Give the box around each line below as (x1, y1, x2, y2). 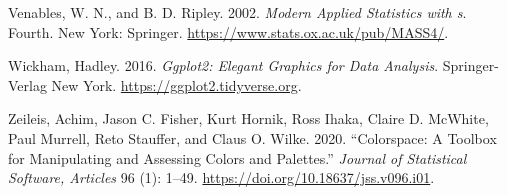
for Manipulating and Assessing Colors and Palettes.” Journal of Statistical (8, 147, 467, 168)
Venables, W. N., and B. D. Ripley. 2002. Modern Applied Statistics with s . (8, 2, 467, 22)
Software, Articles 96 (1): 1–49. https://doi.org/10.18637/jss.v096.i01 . (8, 167, 435, 188)
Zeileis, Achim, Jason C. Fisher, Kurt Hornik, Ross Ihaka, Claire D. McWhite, (8, 108, 489, 129)
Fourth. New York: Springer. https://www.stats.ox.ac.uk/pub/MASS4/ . (8, 21, 449, 42)
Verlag (8, 74, 47, 95)
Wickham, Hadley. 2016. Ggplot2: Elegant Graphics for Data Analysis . (8, 55, 439, 76)
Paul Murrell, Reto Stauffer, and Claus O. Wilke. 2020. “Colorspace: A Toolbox (8, 127, 497, 148)
